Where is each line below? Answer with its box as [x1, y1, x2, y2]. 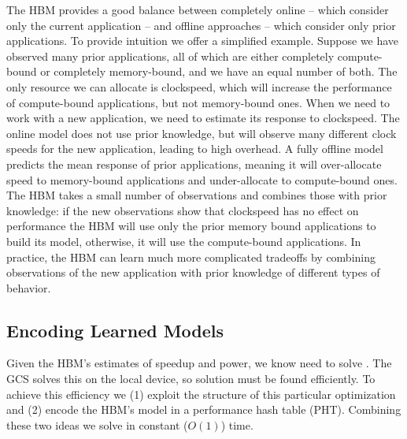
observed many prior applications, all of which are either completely [6, 47, 335, 64]
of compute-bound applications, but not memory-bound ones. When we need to [6, 94, 390, 110]
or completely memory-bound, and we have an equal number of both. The [40, 63, 398, 80]
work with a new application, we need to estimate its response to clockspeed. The [6, 110, 400, 126]
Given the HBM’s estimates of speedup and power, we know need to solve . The [6, 355, 392, 371]
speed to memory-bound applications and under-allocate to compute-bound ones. [6, 171, 398, 188]
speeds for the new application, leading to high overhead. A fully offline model [6, 140, 383, 157]
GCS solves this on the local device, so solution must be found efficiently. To [6, 370, 376, 387]
